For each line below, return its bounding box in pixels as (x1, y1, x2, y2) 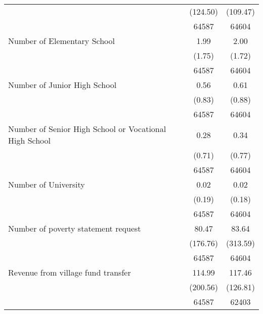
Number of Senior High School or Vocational (8, 123, 166, 134)
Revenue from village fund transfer (8, 266, 131, 278)
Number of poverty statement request (8, 222, 141, 234)
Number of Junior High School (8, 79, 117, 91)
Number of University (8, 178, 85, 190)
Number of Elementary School (8, 35, 115, 47)
